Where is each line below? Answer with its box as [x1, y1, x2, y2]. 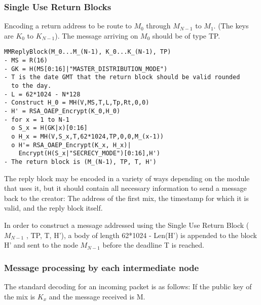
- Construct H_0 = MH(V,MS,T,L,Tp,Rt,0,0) [4, 99, 150, 107]
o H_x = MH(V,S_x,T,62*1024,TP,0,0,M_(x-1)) [11, 132, 164, 140]
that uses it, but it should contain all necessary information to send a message [4, 183, 247, 193]
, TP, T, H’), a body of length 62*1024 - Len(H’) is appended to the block [26, 229, 257, 240]
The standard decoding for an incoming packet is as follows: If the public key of [4, 281, 252, 291]
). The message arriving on [55, 30, 138, 41]
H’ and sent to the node [4, 240, 78, 250]
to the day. [11, 82, 52, 90]
